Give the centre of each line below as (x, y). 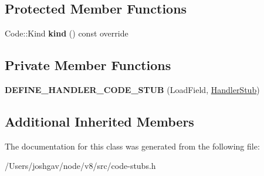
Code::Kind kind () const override (67, 33)
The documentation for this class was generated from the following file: (132, 146)
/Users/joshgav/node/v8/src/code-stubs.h (80, 166)
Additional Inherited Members (99, 121)
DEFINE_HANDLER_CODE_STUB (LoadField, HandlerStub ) (132, 89)
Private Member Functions (88, 65)
